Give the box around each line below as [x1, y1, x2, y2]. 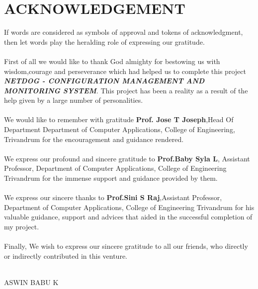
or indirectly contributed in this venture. [4, 250, 127, 261]
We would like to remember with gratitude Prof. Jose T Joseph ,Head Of [4, 114, 234, 125]
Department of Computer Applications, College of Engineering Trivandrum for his [4, 202, 255, 212]
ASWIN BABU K [4, 277, 59, 287]
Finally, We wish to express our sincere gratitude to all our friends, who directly [4, 241, 248, 251]
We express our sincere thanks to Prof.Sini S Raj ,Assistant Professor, [4, 192, 222, 203]
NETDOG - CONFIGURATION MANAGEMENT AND [4, 75, 205, 86]
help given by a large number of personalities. [4, 95, 143, 105]
